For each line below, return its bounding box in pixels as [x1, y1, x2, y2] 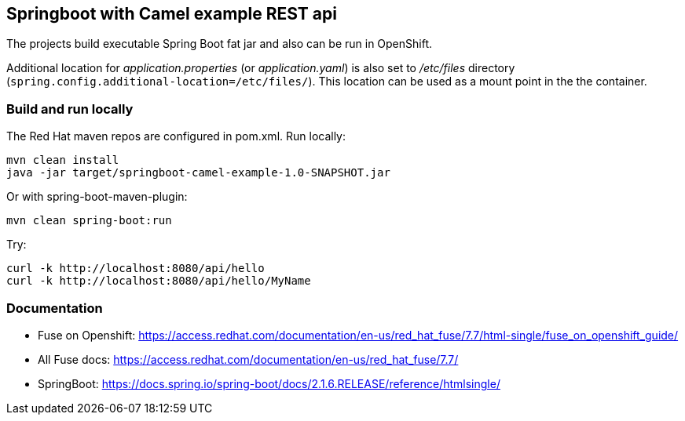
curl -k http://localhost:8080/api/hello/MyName [6, 274, 311, 288]
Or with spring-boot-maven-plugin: [6, 190, 188, 204]
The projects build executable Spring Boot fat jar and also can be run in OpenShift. [6, 37, 433, 51]
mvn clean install [6, 154, 119, 167]
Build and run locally [6, 100, 134, 117]
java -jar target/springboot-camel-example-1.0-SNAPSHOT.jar [6, 166, 390, 180]
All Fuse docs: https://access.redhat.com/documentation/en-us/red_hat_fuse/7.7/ [38, 352, 459, 366]
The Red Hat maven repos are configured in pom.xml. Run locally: [6, 129, 346, 143]
